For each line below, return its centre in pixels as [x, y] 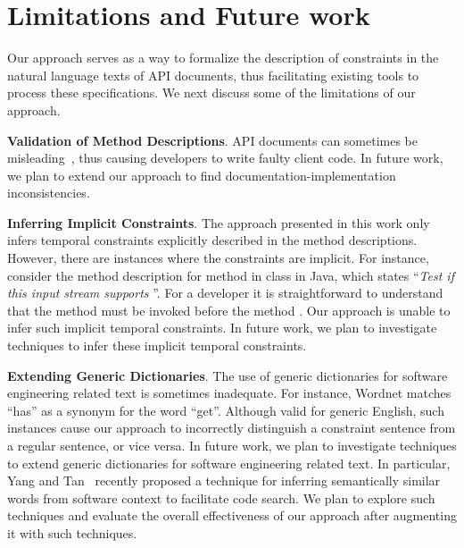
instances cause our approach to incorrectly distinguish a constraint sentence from [232, 428]
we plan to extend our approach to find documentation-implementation [202, 175]
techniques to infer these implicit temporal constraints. [157, 346]
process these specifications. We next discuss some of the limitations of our [211, 93]
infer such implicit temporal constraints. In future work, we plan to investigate [222, 328]
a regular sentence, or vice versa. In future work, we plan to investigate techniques [232, 445]
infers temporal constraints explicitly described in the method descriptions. [212, 240]
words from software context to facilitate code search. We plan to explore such [221, 497]
